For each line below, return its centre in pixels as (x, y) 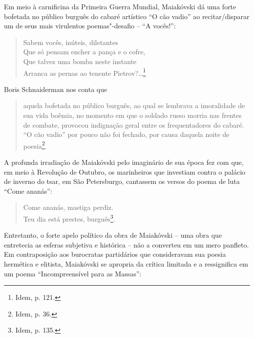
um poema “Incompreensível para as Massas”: (73, 273)
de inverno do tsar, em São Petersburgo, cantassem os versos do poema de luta (122, 181)
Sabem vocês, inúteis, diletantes (71, 42)
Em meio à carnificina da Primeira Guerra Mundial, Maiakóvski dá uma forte (120, 6)
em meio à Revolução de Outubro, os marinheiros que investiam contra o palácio (125, 171)
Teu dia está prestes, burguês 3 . (69, 218)
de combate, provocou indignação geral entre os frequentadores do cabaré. (134, 124)
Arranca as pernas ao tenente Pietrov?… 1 (85, 72)
